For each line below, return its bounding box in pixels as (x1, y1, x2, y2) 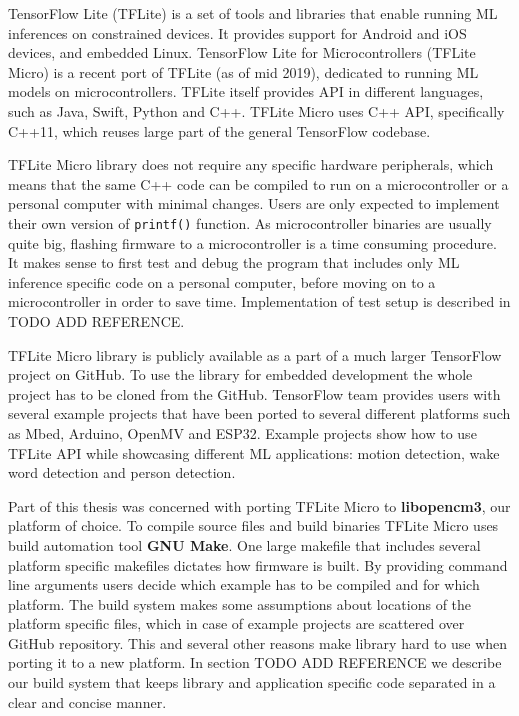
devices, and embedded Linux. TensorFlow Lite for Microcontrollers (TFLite (8, 42, 476, 63)
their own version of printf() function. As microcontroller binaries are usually (8, 212, 492, 233)
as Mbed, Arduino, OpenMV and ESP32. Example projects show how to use (8, 422, 477, 443)
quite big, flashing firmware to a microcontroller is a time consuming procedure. (8, 232, 497, 253)
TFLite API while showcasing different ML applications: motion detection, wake (8, 442, 500, 463)
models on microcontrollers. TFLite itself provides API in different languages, (8, 81, 484, 102)
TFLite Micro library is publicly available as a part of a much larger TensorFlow (8, 344, 502, 365)
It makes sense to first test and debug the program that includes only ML (8, 252, 460, 273)
